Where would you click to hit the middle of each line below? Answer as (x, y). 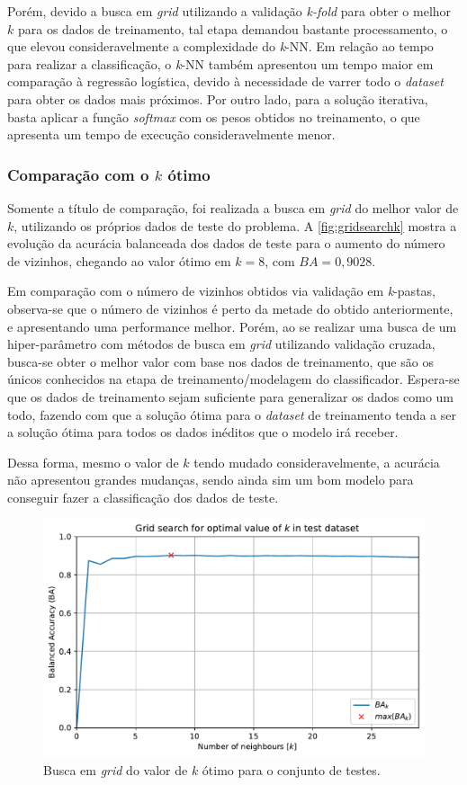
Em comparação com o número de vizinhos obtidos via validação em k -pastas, (221, 291)
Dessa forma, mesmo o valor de (93, 462)
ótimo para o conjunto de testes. (291, 770)
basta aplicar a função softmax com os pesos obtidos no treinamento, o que (214, 116)
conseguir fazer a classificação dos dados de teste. (143, 497)
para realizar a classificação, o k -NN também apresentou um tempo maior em (220, 63)
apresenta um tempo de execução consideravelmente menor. (171, 134)
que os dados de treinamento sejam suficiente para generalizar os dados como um (231, 396)
